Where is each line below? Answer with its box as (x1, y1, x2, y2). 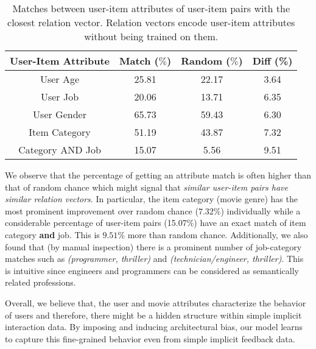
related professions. (5, 276, 76, 289)
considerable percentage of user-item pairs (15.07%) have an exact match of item (5, 216, 306, 229)
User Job (40, 90, 79, 104)
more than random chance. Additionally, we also (127, 228, 308, 241)
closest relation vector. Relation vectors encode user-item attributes (7, 15, 295, 29)
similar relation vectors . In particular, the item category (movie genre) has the (5, 192, 298, 205)
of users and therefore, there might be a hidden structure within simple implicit (5, 308, 302, 321)
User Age (40, 72, 80, 86)
